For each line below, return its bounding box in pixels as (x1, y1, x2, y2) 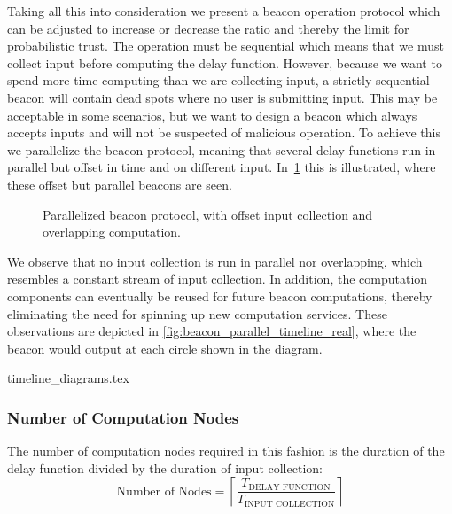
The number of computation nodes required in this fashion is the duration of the (7, 441, 445, 460)
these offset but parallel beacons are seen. (7, 175, 232, 193)
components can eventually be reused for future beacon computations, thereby (7, 286, 433, 305)
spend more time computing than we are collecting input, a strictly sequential (7, 71, 430, 90)
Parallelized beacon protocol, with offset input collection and (43, 205, 373, 223)
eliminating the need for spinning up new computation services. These (7, 304, 387, 323)
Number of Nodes (116, 485, 212, 498)
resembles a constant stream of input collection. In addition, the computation (7, 269, 428, 288)
